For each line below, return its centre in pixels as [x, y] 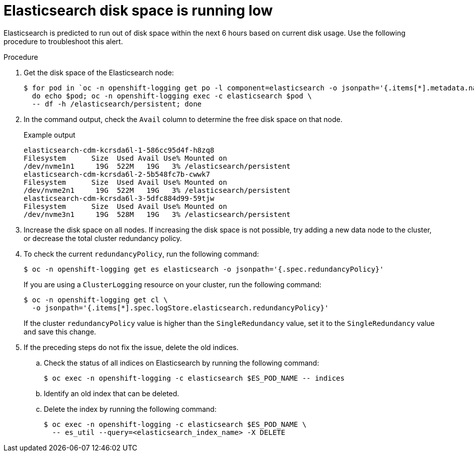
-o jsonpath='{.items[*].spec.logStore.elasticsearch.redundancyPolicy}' [180, 308]
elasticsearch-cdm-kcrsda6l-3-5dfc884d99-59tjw [119, 198]
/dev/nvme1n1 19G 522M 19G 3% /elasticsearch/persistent [157, 166]
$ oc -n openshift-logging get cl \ [96, 300]
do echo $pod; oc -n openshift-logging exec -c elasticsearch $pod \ [172, 96]
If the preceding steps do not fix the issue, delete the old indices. [131, 347]
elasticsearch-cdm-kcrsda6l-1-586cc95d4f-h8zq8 [119, 150]
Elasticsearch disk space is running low [138, 11]
